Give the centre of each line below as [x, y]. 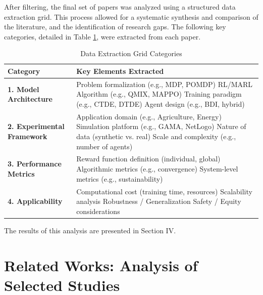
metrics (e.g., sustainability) [120, 178]
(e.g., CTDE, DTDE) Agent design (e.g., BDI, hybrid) [161, 104]
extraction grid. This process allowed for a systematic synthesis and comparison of [131, 16]
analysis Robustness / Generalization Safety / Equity [159, 201]
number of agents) [104, 146]
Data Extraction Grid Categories [131, 53]
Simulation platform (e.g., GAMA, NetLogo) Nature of [161, 126]
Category [24, 71]
